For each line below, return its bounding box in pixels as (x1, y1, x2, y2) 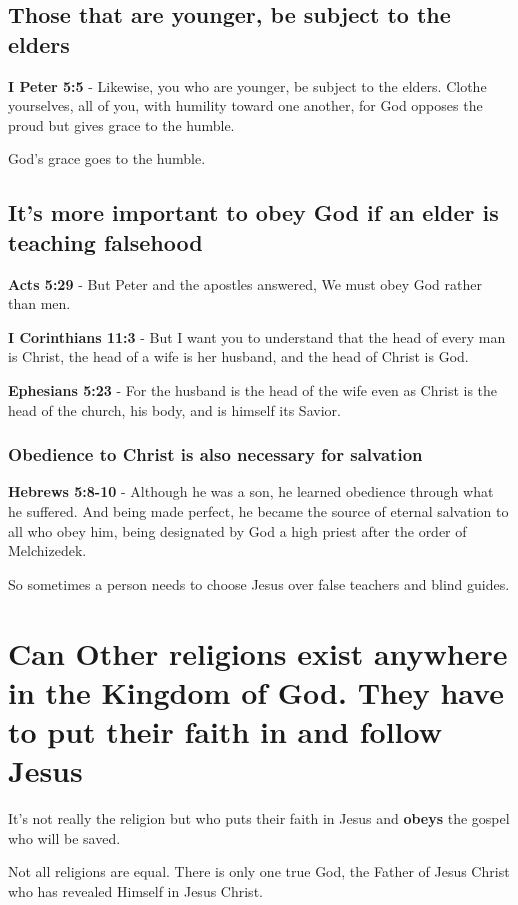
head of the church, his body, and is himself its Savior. (8, 399, 341, 420)
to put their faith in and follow (8, 710, 442, 751)
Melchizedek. (8, 540, 87, 561)
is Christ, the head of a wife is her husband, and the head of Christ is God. (8, 346, 469, 367)
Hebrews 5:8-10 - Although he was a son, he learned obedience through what (8, 481, 494, 502)
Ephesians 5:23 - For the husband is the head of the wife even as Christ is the (8, 379, 498, 400)
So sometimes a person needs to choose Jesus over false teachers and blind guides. (8, 573, 510, 594)
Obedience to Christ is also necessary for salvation (8, 442, 423, 467)
